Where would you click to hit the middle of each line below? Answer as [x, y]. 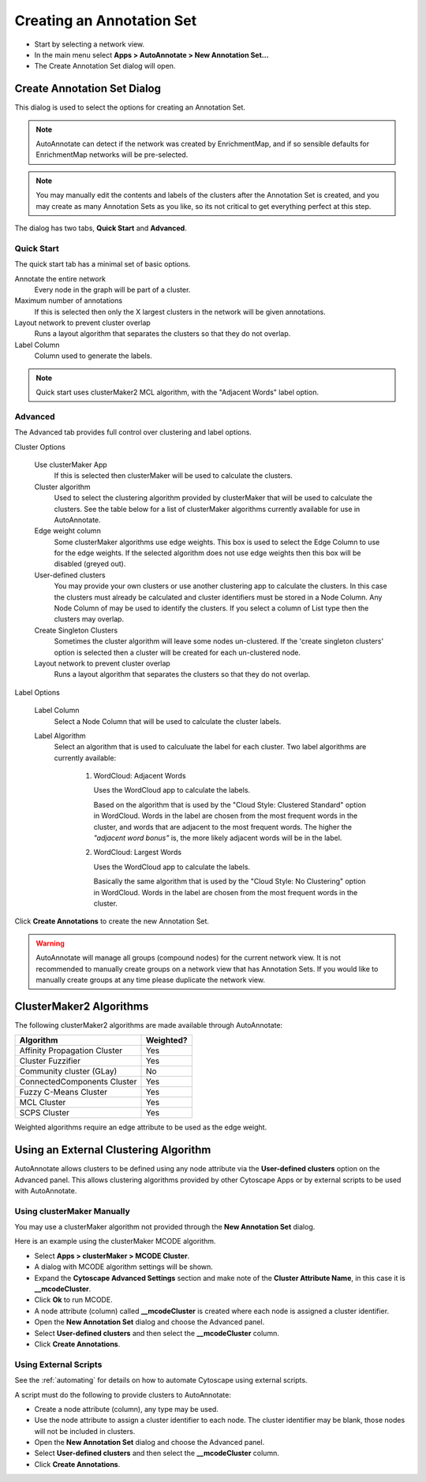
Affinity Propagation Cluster [71, 1051]
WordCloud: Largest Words [137, 853]
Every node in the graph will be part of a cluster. [112, 289]
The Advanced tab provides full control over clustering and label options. [133, 432]
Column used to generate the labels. [93, 356]
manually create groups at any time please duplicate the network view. [151, 980]
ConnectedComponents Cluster [78, 1082]
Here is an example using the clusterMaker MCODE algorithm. [115, 1241]
